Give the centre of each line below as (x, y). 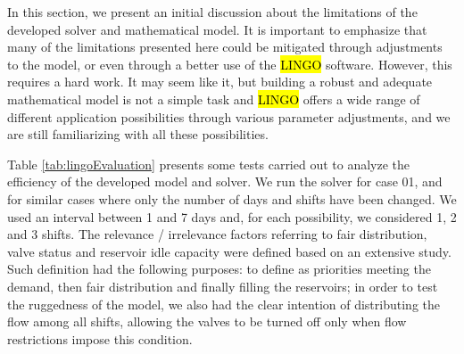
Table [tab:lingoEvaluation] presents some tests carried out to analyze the (209, 164)
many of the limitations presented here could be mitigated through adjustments (225, 47)
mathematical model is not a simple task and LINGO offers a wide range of (214, 99)
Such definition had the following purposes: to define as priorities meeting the (219, 269)
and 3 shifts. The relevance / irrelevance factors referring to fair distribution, (217, 234)
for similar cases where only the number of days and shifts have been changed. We (232, 198)
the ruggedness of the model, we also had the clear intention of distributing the (224, 304)
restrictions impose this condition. (100, 338)
